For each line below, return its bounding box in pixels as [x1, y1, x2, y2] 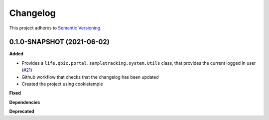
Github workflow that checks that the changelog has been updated [21, 74, 159, 80]
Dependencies [9, 99, 40, 105]
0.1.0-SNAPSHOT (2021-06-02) [9, 38, 110, 46]
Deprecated [9, 109, 34, 115]
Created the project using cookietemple [21, 81, 103, 87]
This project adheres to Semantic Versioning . [9, 25, 102, 31]
